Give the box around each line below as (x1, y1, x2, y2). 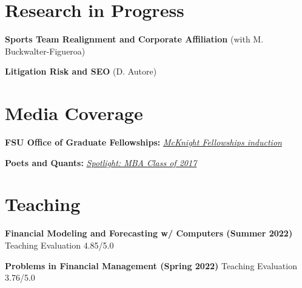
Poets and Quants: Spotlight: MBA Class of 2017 (5, 156, 197, 169)
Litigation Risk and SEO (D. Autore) (5, 65, 157, 78)
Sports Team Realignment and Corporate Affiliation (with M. (5, 33, 264, 45)
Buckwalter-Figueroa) (5, 44, 86, 57)
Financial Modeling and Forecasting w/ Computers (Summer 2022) (5, 227, 293, 239)
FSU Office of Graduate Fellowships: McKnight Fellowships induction (5, 136, 282, 149)
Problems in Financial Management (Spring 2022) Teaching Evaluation (5, 259, 297, 272)
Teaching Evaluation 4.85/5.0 (5, 238, 114, 251)
